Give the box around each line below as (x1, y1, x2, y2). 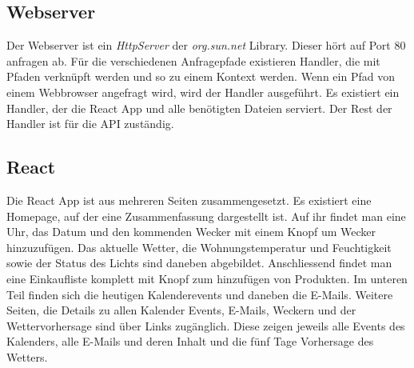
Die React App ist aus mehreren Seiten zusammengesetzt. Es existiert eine (6, 191, 372, 208)
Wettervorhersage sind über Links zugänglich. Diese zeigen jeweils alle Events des (6, 317, 405, 334)
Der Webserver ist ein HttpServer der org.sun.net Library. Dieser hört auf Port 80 (6, 37, 406, 54)
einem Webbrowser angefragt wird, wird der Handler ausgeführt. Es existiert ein (6, 83, 400, 100)
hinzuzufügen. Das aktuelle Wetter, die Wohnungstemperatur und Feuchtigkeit (6, 238, 392, 255)
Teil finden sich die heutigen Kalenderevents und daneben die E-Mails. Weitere (6, 286, 393, 302)
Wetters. (6, 348, 48, 365)
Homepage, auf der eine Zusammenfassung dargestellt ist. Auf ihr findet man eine (6, 207, 406, 224)
